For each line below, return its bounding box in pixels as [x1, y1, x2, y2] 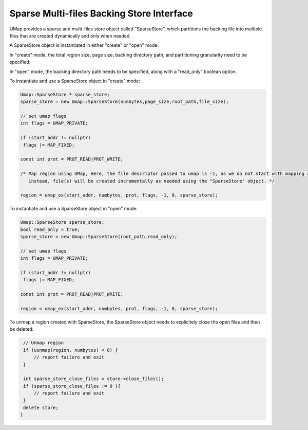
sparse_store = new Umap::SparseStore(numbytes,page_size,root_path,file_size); [20, 99, 229, 105]
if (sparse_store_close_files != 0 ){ [23, 383, 121, 389]
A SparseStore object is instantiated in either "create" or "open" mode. [9, 42, 159, 48]
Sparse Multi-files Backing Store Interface [9, 8, 194, 19]
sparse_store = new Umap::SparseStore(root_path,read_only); [20, 234, 178, 240]
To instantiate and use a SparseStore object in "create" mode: [9, 78, 141, 84]
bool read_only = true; [20, 226, 81, 232]
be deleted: [9, 326, 34, 332]
